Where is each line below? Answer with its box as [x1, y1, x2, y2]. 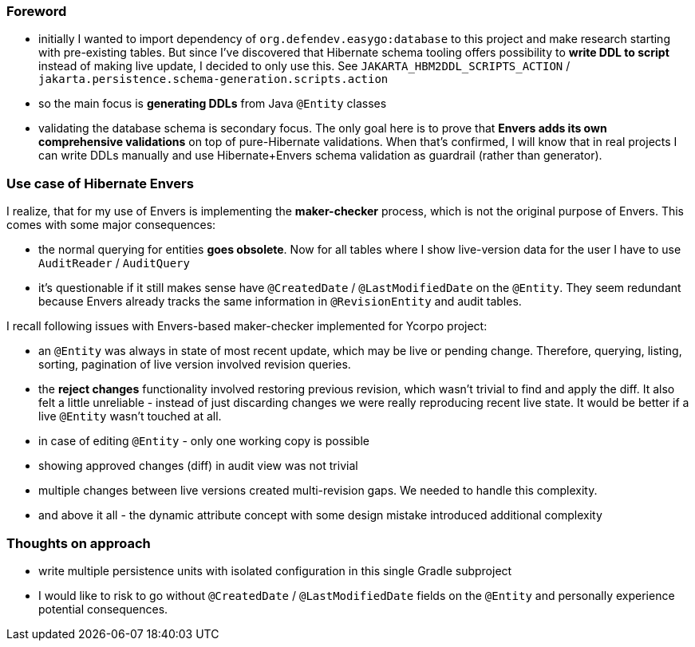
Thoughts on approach [6, 535, 151, 551]
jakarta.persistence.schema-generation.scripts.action [38, 73, 389, 86]
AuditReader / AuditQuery [38, 256, 190, 270]
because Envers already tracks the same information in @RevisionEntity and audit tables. [38, 294, 522, 309]
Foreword [6, 3, 67, 19]
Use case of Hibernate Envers [6, 175, 194, 191]
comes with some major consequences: [6, 218, 216, 232]
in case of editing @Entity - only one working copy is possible [38, 434, 369, 448]
